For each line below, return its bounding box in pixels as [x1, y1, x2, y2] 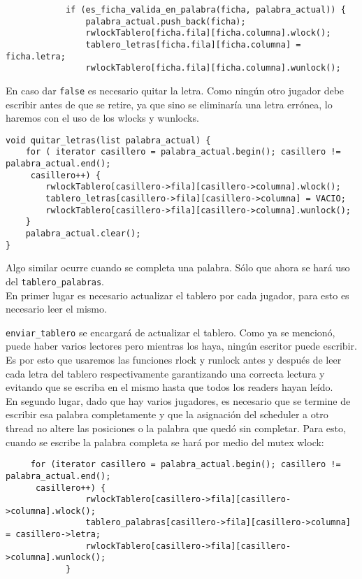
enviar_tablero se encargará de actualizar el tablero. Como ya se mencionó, [6, 324, 335, 339]
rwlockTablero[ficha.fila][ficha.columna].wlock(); [85, 28, 331, 38]
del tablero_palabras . [6, 273, 105, 288]
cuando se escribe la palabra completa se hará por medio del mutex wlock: [6, 434, 324, 449]
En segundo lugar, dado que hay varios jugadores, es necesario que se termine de [6, 393, 351, 408]
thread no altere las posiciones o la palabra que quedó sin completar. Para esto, [6, 421, 346, 435]
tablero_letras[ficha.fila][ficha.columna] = [85, 39, 301, 50]
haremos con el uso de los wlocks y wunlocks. [6, 110, 199, 125]
